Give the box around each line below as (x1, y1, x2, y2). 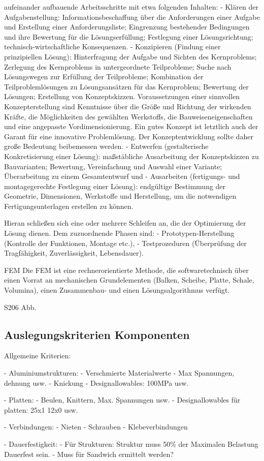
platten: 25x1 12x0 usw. (4, 404, 78, 415)
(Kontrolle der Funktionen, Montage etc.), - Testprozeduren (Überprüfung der (4, 237, 247, 248)
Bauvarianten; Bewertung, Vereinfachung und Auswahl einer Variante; (4, 161, 222, 171)
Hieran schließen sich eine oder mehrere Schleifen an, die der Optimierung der (4, 218, 246, 228)
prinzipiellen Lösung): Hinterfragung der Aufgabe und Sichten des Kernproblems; (4, 51, 257, 62)
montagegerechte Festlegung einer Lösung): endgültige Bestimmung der (4, 180, 226, 191)
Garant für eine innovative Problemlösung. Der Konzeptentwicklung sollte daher (4, 131, 253, 141)
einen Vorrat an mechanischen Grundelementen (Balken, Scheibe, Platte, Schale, (4, 274, 254, 285)
